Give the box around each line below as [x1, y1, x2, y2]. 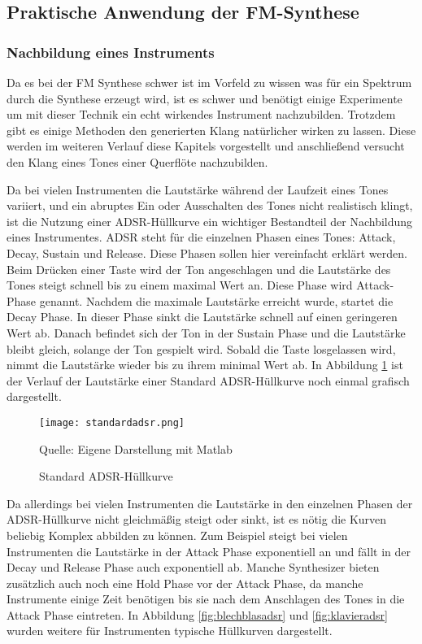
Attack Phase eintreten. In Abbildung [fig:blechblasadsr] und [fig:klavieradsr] [7, 606, 388, 623]
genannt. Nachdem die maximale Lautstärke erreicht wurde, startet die [39, 292, 394, 309]
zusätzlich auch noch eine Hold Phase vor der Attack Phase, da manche [7, 574, 363, 591]
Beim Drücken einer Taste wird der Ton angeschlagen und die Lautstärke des [7, 260, 391, 277]
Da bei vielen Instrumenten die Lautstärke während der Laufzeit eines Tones [7, 181, 389, 198]
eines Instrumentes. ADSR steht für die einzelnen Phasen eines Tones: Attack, [7, 228, 396, 246]
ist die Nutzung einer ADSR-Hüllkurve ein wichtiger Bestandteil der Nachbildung [7, 212, 413, 229]
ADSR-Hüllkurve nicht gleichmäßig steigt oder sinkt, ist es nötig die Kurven [7, 511, 387, 528]
